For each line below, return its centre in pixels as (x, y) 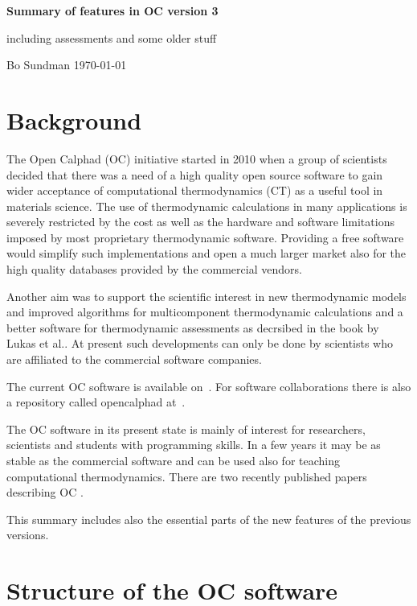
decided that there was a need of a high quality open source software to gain (195, 174)
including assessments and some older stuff (112, 37)
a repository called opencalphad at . (96, 402)
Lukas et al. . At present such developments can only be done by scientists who (200, 343)
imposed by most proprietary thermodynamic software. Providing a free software (205, 237)
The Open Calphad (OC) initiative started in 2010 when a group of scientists (197, 158)
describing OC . (45, 492)
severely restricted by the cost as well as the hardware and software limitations (200, 222)
